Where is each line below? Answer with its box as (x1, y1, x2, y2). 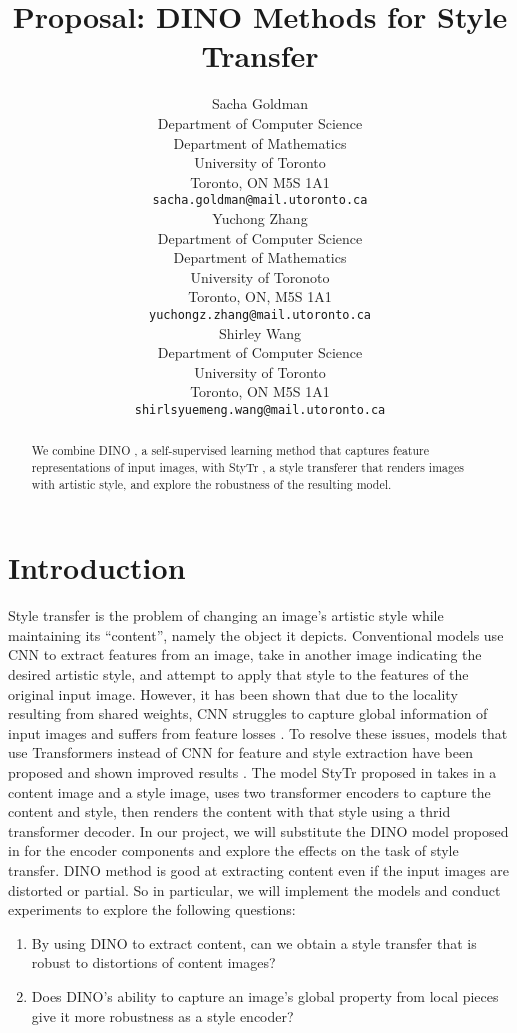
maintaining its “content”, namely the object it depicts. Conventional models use (8, 624, 504, 645)
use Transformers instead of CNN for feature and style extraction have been (8, 742, 473, 763)
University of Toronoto (190, 266, 330, 287)
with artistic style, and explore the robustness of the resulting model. (31, 475, 392, 492)
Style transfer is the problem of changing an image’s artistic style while (8, 605, 444, 626)
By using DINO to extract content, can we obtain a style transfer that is (31, 932, 477, 953)
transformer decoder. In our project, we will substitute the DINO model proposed (8, 820, 509, 841)
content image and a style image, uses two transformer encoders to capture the (8, 781, 491, 802)
